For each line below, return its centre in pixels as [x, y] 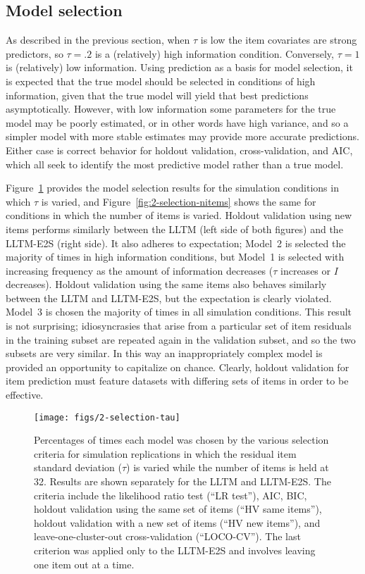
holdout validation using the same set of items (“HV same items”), [178, 509]
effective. [25, 395]
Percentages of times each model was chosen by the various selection [181, 440]
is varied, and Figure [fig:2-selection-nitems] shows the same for [179, 201]
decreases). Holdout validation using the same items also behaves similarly [166, 284]
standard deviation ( [78, 467]
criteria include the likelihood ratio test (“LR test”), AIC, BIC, [171, 495]
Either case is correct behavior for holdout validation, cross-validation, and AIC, [179, 150]
